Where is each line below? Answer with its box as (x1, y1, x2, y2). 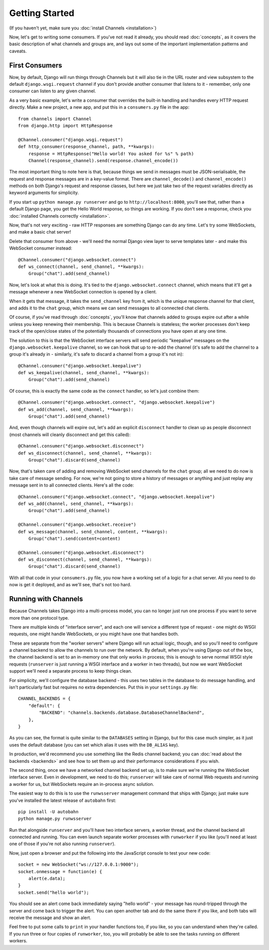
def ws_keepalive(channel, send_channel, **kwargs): (18, 370, 149, 376)
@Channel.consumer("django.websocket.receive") (18, 522, 136, 527)
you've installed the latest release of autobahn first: (9, 797, 117, 803)
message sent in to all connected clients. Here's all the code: (9, 482, 134, 488)
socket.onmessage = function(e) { (18, 869, 102, 874)
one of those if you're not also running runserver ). (9, 841, 116, 847)
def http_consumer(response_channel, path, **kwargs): (18, 144, 155, 150)
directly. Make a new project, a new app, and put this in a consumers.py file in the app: (9, 104, 189, 110)
